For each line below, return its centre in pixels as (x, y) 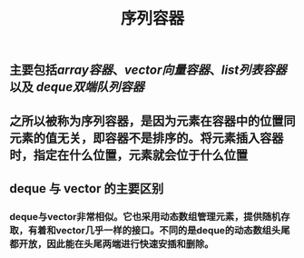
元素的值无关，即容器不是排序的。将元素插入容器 (147, 138)
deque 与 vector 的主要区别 (87, 189)
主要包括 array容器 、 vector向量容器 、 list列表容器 (148, 70)
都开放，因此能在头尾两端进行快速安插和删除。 (112, 243)
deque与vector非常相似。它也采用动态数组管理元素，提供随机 (145, 216)
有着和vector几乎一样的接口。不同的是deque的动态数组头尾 (159, 230)
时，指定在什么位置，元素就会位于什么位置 (128, 155)
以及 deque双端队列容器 (77, 87)
